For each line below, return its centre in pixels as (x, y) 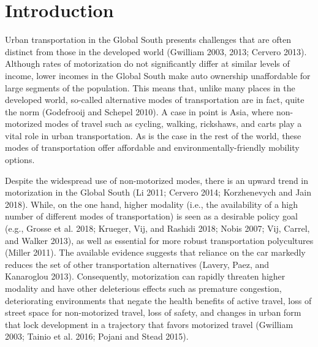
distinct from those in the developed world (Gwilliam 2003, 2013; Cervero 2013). (156, 51)
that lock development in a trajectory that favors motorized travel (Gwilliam (149, 324)
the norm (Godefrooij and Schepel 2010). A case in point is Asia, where (139, 111)
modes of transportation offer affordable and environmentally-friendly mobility (152, 147)
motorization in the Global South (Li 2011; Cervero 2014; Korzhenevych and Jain (158, 192)
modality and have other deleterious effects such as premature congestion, (143, 288)
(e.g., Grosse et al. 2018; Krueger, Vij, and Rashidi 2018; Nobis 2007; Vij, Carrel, (157, 228)
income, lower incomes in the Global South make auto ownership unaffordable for (158, 75)
